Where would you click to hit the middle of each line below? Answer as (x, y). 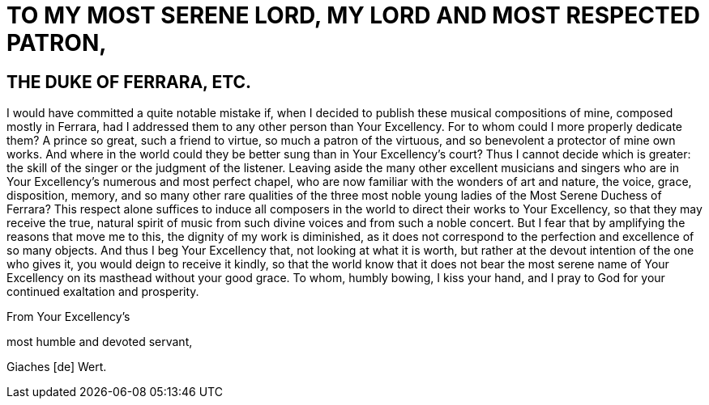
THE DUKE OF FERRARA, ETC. (129, 82)
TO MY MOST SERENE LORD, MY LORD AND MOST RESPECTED (353, 15)
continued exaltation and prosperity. (103, 292)
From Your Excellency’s (68, 317)
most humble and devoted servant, (100, 342)
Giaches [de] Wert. (57, 367)
